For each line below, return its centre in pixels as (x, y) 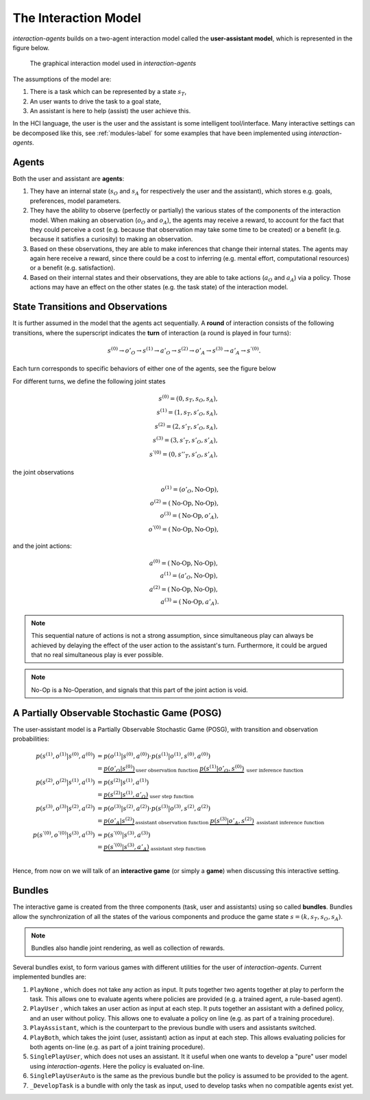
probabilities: (31, 739)
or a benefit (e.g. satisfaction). (73, 268)
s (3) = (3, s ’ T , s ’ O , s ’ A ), (186, 441)
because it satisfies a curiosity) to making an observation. (111, 239)
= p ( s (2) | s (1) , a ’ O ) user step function (146, 795)
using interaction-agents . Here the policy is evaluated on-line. (117, 1066)
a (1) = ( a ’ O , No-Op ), (189, 575)
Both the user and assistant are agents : (69, 178)
